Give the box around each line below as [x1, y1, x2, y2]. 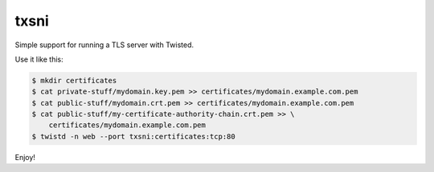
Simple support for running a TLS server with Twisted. [14, 40, 194, 50]
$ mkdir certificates [31, 76, 117, 85]
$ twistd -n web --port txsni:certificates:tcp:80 [31, 132, 236, 141]
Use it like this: [14, 54, 63, 64]
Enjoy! [14, 152, 36, 162]
